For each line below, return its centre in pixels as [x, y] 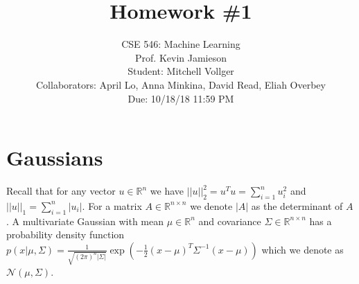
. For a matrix [112, 205]
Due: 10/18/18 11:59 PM [181, 98]
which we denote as [303, 249]
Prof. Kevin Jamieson [181, 57]
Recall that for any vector [61, 191]
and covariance [230, 221]
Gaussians [55, 158]
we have [167, 191]
